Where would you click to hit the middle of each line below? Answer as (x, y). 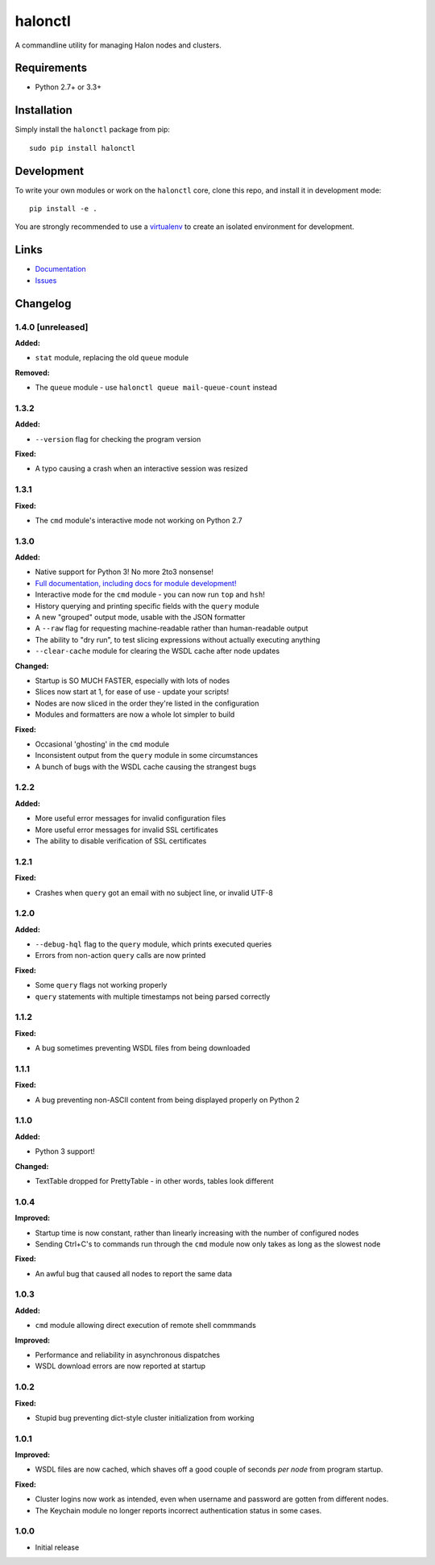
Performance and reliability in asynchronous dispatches (128, 1355)
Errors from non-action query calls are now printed (120, 955)
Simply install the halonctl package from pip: (93, 130)
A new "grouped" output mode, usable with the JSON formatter (140, 617)
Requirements (51, 68)
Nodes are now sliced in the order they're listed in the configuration (147, 703)
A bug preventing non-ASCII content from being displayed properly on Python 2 (167, 1100)
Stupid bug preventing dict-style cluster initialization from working (145, 1417)
